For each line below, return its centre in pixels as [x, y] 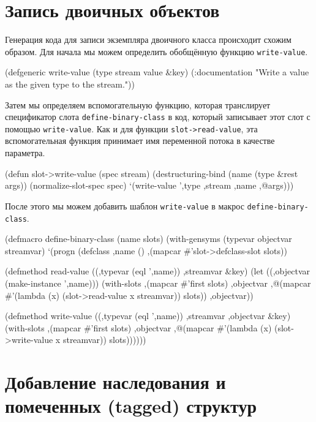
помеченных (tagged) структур [131, 406]
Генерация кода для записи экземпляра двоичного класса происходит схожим [148, 40]
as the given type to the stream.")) [70, 84]
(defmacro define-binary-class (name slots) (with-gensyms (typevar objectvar [149, 239]
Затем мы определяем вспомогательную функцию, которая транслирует [138, 104]
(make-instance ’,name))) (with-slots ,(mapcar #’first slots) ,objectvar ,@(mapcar [158, 283]
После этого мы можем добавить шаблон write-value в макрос [125, 205]
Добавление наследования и [115, 382]
